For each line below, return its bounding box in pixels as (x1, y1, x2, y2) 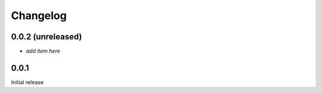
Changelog (11, 9, 67, 22)
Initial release (11, 78, 44, 86)
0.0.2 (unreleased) (11, 32, 82, 42)
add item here (26, 48, 61, 55)
